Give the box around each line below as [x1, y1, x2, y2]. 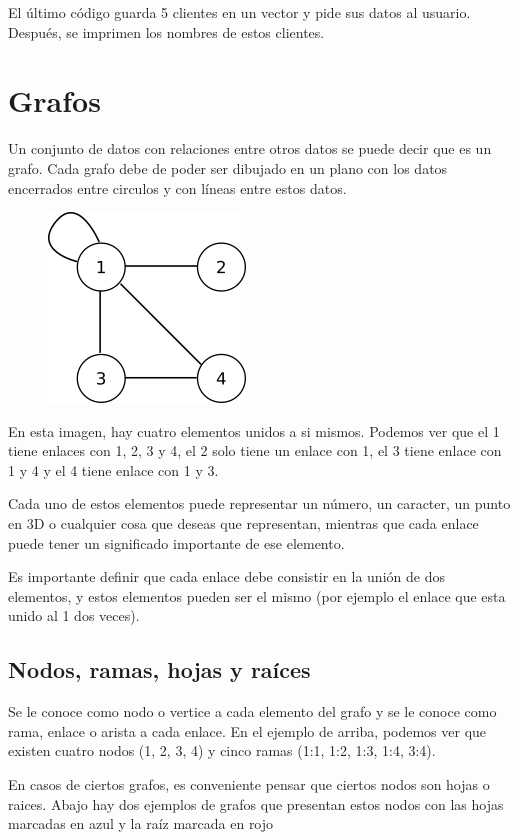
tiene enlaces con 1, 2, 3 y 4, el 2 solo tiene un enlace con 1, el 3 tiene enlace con [8, 440, 502, 461]
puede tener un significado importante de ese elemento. [8, 532, 345, 553]
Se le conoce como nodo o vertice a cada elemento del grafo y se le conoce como [8, 701, 497, 722]
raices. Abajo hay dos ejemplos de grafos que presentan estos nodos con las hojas [8, 793, 504, 814]
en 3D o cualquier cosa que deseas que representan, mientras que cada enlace [8, 513, 479, 534]
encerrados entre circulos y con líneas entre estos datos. [8, 177, 347, 198]
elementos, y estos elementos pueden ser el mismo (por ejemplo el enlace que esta [8, 585, 506, 606]
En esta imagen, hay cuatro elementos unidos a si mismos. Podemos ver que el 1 [8, 420, 500, 441]
